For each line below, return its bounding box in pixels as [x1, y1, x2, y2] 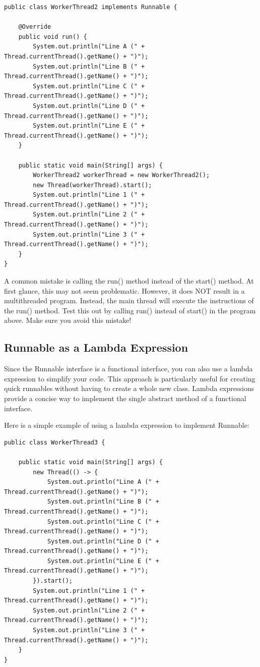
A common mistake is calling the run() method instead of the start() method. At [4, 275, 254, 286]
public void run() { [18, 33, 87, 40]
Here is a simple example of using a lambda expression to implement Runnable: [4, 420, 249, 430]
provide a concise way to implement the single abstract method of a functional [4, 393, 246, 403]
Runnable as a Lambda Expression [4, 340, 188, 355]
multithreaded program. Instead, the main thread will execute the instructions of [4, 295, 254, 306]
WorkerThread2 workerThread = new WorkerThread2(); [33, 172, 210, 179]
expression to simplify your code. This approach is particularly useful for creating [4, 373, 255, 383]
